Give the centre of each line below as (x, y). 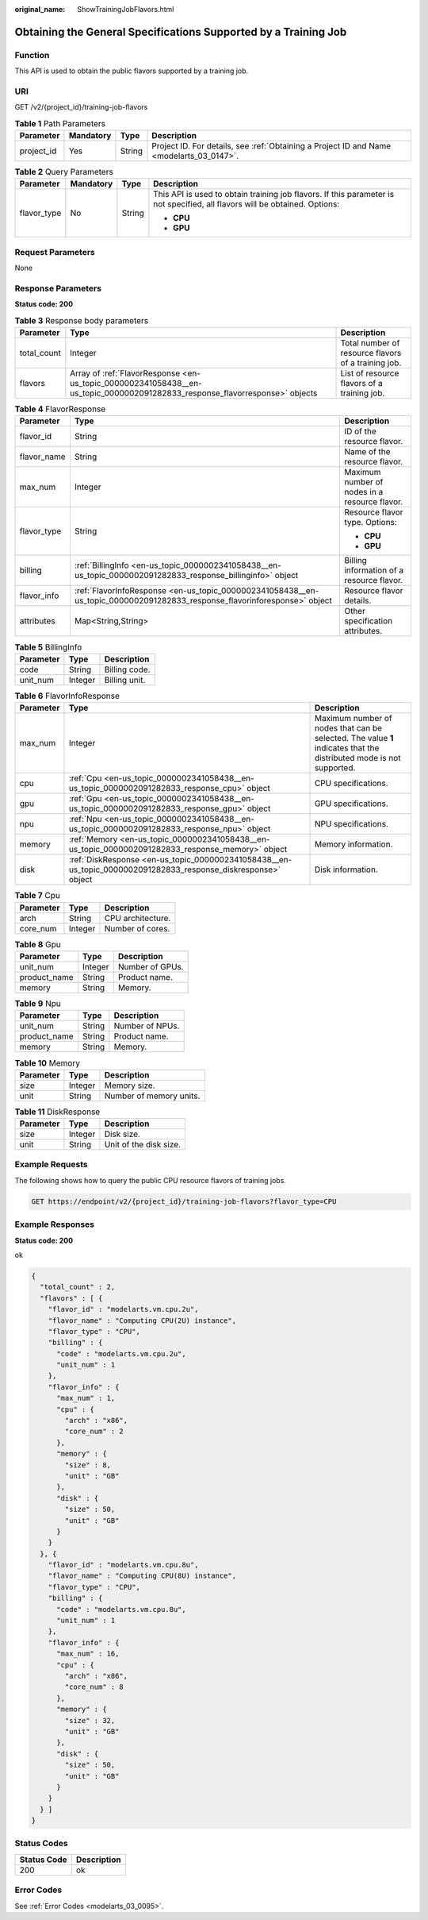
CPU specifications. (351, 784)
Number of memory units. (152, 1096)
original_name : (40, 9)
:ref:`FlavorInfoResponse (120, 591)
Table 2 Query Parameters (64, 172)
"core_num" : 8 (94, 1687)
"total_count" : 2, (78, 1287)
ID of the (360, 431)
